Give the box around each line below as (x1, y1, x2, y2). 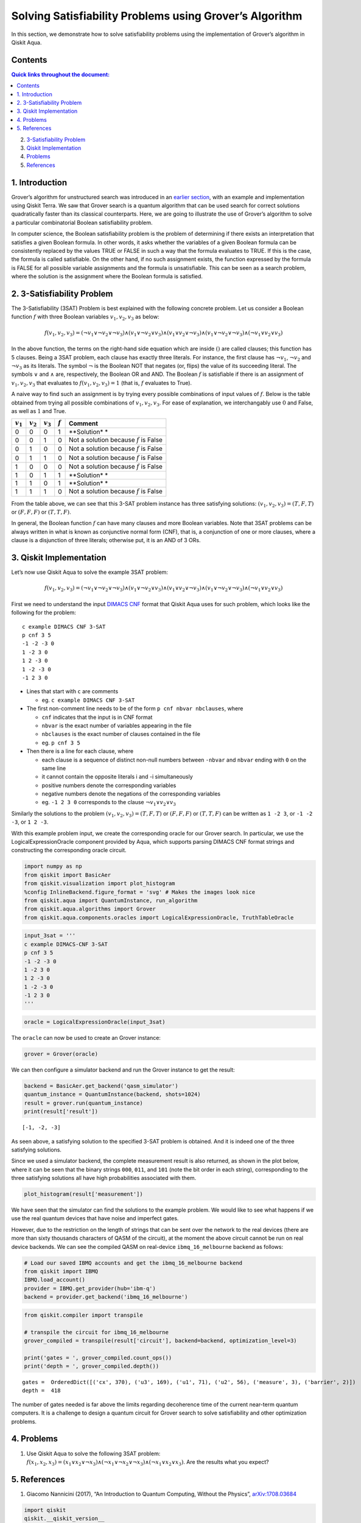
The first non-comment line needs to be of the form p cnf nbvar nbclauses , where (26, 705, 244, 712)
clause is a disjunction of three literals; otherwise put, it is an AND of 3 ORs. (11, 537, 201, 544)
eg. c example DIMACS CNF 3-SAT (41, 696, 135, 704)
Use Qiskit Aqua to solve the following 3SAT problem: (26, 1450, 161, 1457)
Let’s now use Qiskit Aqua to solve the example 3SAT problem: (11, 568, 169, 576)
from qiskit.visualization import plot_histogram (24, 880, 175, 887)
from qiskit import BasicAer (24, 871, 111, 878)
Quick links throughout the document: (11, 71, 110, 78)
